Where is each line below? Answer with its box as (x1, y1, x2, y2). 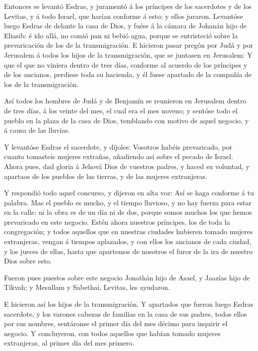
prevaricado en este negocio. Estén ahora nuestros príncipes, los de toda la (4, 216, 230, 227)
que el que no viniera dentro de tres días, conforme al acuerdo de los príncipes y (4, 59, 248, 70)
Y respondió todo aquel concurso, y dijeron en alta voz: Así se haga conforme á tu (4, 187, 254, 198)
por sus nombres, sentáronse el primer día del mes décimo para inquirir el (4, 318, 228, 329)
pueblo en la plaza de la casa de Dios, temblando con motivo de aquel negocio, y (4, 115, 249, 125)
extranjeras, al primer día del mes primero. (4, 338, 134, 348)
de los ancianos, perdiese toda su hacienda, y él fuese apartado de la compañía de (4, 69, 252, 80)
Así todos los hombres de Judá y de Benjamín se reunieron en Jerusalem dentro (4, 95, 247, 106)
